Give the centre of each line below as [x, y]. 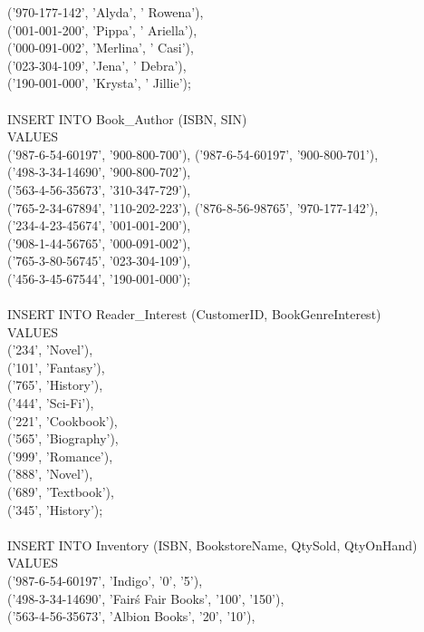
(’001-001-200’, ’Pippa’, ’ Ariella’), [102, 29]
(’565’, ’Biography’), [63, 438]
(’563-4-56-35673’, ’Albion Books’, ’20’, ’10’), [131, 616]
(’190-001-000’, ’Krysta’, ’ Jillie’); [99, 83]
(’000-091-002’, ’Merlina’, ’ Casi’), [101, 48]
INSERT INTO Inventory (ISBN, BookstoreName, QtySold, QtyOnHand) [212, 544]
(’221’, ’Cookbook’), [63, 420]
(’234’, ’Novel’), [50, 350]
